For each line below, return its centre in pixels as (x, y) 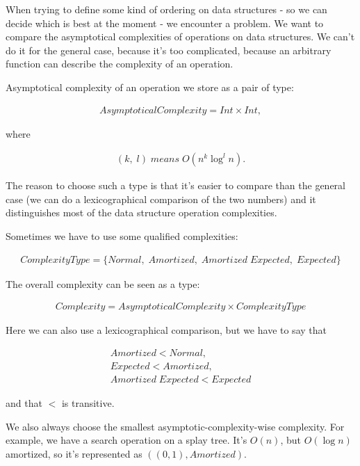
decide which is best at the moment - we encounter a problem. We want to (165, 23)
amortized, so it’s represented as (74, 453)
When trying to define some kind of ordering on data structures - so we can (166, 9)
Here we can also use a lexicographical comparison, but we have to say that (166, 330)
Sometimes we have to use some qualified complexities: (122, 236)
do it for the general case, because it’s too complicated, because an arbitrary (169, 50)
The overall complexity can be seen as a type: (103, 283)
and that (24, 402)
